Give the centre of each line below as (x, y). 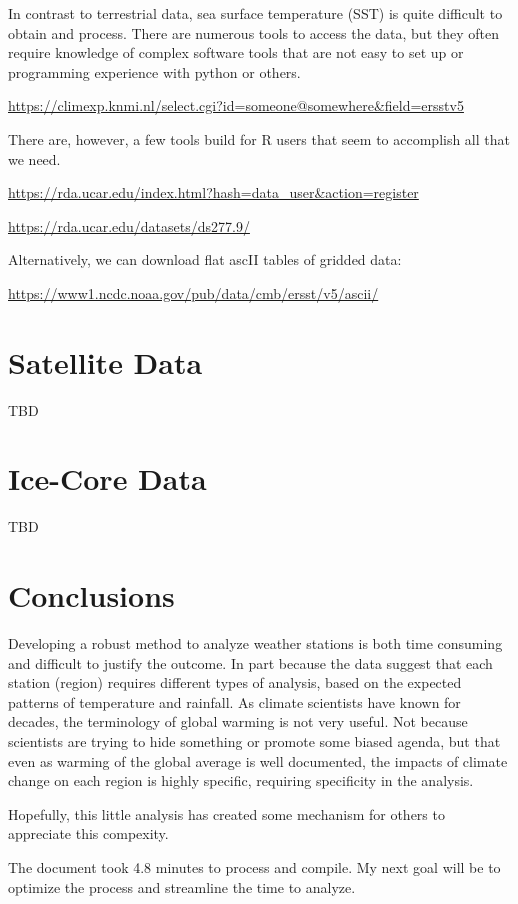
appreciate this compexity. (88, 833)
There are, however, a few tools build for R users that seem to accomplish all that (259, 138)
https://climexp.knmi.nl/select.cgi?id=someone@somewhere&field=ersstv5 (236, 105)
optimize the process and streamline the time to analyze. (182, 886)
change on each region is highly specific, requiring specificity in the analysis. (241, 780)
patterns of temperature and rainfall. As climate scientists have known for (234, 701)
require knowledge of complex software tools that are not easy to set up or (236, 52)
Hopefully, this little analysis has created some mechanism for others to (226, 813)
